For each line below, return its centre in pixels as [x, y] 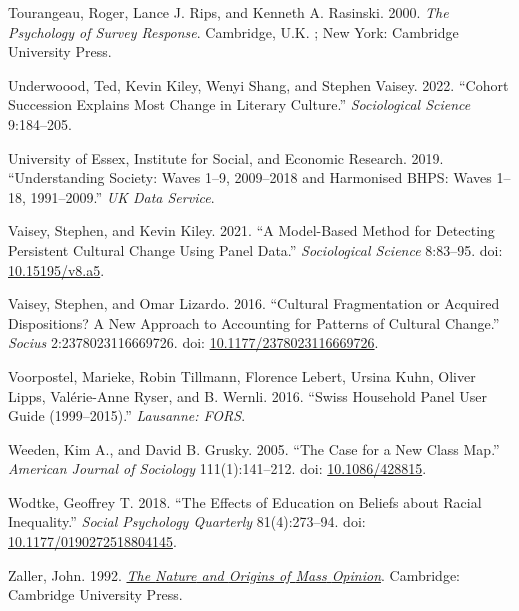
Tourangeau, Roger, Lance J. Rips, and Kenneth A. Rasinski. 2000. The [228, 12]
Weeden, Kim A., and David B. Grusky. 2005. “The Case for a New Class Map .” [254, 448]
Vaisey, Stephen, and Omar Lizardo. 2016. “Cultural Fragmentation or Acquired [254, 303]
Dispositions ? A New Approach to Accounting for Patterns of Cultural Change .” [254, 322]
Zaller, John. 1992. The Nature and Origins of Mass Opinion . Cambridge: [234, 574]
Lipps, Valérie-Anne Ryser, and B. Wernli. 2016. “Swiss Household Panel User [247, 395]
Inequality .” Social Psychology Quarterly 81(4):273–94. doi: [187, 521]
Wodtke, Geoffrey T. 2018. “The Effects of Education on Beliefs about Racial [245, 501]
